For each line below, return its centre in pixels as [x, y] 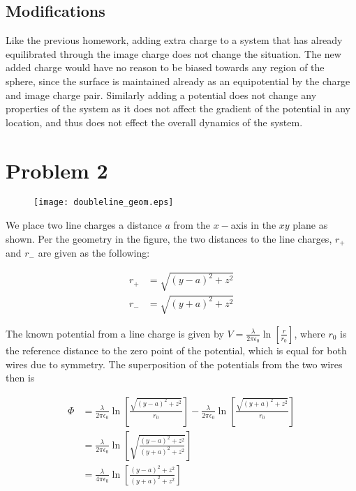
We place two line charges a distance [84, 225]
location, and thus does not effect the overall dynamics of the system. [154, 122]
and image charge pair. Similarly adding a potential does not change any [161, 95]
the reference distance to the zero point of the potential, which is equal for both [176, 350]
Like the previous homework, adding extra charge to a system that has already [174, 40]
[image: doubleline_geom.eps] [104, 203]
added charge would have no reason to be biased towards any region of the [165, 67]
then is [20, 378]
